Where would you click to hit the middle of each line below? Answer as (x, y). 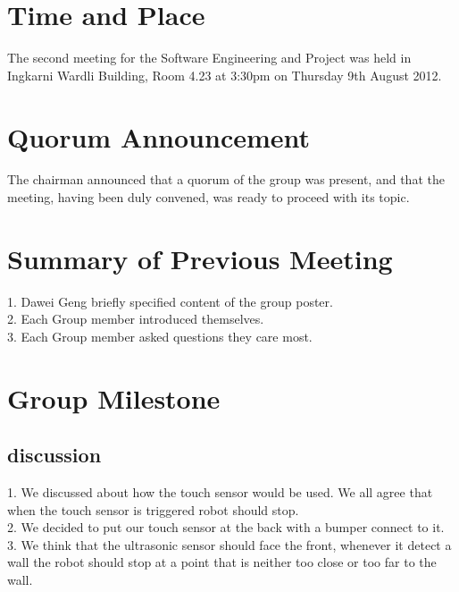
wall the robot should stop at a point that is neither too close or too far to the (222, 562)
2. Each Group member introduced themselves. (136, 319)
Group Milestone (114, 397)
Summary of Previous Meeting (200, 258)
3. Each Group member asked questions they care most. (160, 336)
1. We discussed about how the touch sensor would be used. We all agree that (220, 492)
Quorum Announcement (159, 136)
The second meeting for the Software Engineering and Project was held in (209, 58)
